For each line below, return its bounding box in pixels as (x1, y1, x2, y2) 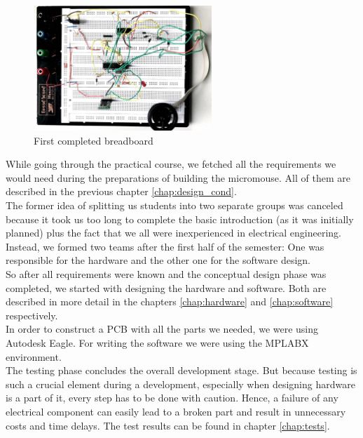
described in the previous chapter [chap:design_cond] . (6, 184, 237, 199)
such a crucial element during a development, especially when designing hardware (6, 376, 355, 391)
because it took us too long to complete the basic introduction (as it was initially (6, 211, 354, 226)
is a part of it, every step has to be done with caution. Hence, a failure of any (6, 390, 338, 405)
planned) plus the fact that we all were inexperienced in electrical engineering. (6, 225, 341, 240)
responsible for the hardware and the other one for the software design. (6, 253, 310, 267)
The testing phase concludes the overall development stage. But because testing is (6, 363, 357, 378)
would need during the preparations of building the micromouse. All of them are (6, 170, 350, 185)
